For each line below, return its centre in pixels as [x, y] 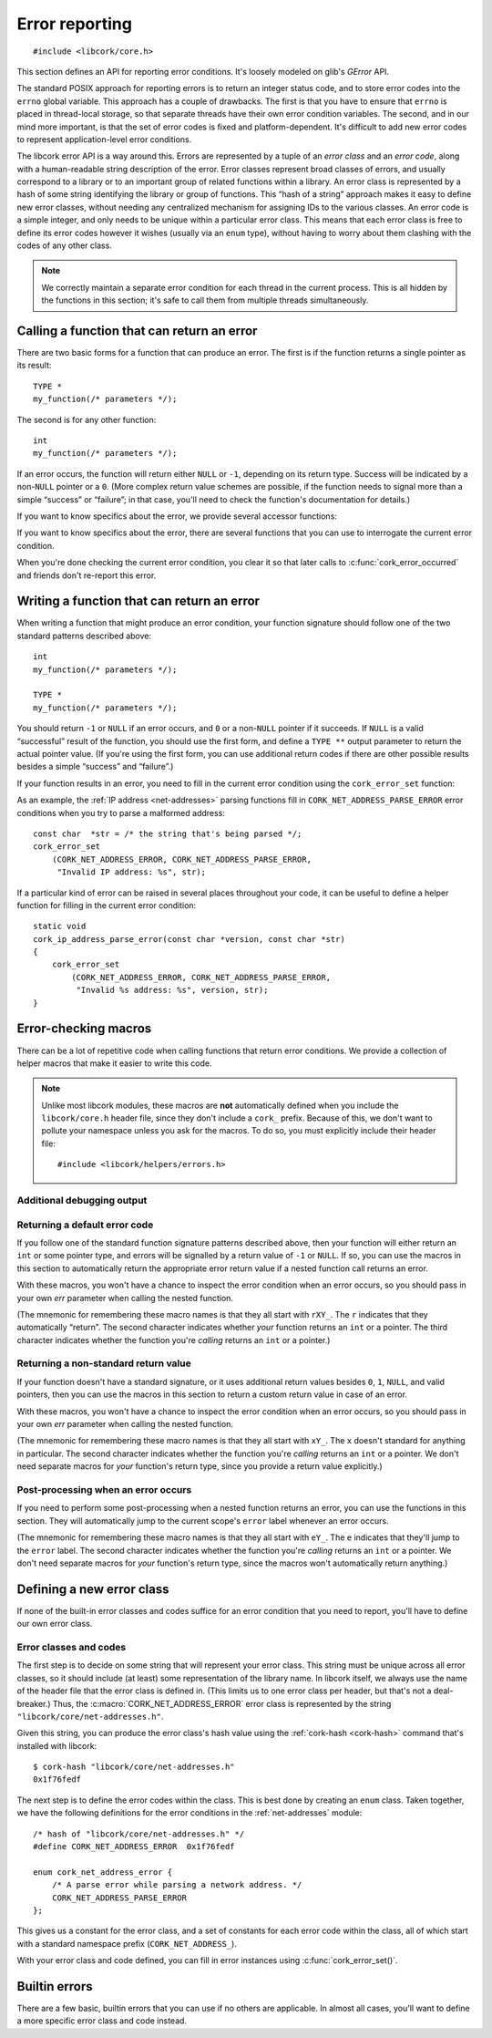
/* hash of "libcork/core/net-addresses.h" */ [139, 1834]
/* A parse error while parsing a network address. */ [177, 1885]
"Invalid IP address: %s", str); [132, 872]
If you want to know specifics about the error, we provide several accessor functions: [177, 516]
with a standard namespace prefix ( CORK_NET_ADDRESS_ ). [127, 1943]
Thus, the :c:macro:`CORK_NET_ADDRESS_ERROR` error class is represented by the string [222, 1703]
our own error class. [55, 1624]
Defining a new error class [93, 1589]
